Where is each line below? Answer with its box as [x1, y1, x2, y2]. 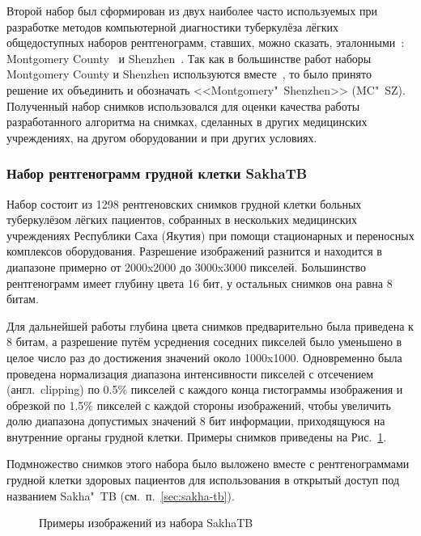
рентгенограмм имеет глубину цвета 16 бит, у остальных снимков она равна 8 [6, 274, 393, 291]
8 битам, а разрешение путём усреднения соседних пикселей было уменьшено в [6, 333, 402, 350]
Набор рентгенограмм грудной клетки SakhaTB [6, 163, 308, 184]
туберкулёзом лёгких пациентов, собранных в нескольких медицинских [6, 211, 358, 228]
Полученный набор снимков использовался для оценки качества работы [6, 97, 360, 114]
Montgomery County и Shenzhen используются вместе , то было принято [6, 65, 372, 82]
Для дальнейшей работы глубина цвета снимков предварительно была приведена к [6, 317, 414, 334]
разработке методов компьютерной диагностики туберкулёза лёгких [6, 18, 339, 35]
